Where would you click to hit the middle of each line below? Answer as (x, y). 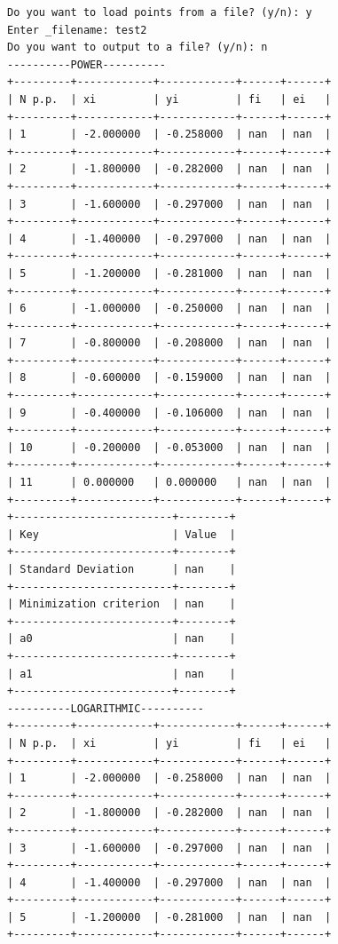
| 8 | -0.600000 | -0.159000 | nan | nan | (169, 378)
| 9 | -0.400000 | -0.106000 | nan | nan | (169, 413)
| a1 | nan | (122, 674)
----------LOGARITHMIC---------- (106, 708)
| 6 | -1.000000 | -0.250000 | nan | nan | (169, 309)
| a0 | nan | (122, 639)
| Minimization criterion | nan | (122, 604)
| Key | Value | (122, 534)
